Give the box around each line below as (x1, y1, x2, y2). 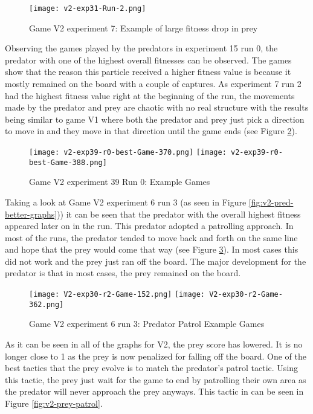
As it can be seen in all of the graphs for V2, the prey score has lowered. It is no (5, 337, 303, 350)
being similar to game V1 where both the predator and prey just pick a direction (5, 112, 305, 125)
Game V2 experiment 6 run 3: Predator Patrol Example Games (29, 317, 265, 330)
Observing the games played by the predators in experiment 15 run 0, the (5, 42, 278, 54)
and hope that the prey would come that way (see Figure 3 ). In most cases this (5, 243, 298, 256)
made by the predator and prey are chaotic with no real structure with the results (5, 101, 309, 114)
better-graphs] (5, 207, 57, 220)
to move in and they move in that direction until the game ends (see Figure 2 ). (5, 125, 297, 137)
